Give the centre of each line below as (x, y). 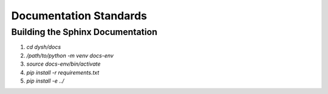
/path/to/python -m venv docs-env (70, 55)
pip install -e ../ (45, 81)
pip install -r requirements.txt (63, 72)
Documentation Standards (79, 16)
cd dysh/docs (44, 47)
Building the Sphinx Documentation (84, 32)
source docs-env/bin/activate (63, 64)
